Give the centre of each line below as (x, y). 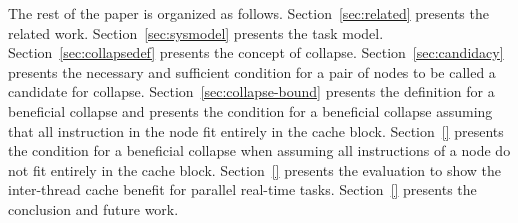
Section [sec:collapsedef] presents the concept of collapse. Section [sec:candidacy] (256, 52)
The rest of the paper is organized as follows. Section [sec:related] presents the (248, 13)
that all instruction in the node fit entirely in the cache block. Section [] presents (256, 130)
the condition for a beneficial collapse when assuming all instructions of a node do (259, 150)
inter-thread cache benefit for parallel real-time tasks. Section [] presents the (242, 189)
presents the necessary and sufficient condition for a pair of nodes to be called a (252, 71)
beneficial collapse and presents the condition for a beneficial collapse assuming (250, 110)
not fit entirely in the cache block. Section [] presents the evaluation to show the (255, 169)
